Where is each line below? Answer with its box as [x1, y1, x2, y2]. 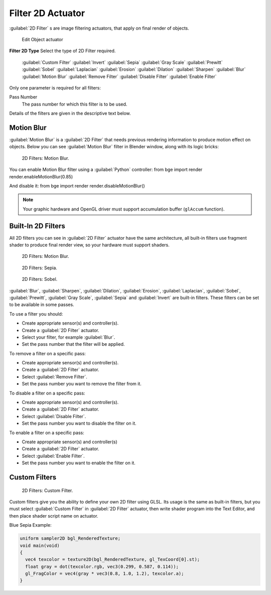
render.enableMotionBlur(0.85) [9, 173, 73, 179]
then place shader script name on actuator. [9, 513, 98, 519]
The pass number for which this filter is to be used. [22, 101, 127, 107]
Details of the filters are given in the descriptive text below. [9, 111, 131, 117]
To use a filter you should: [9, 311, 63, 317]
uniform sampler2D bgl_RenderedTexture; [20, 536, 120, 541]
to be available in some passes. [9, 302, 75, 308]
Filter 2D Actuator [9, 8, 85, 19]
